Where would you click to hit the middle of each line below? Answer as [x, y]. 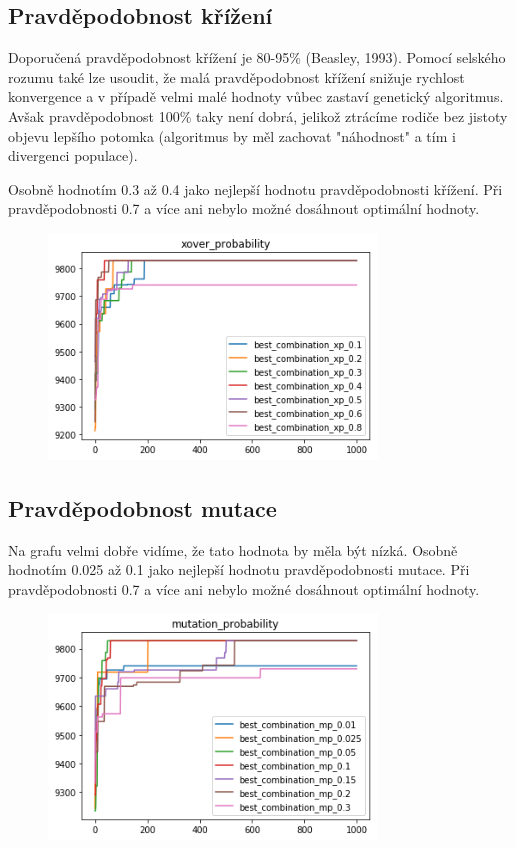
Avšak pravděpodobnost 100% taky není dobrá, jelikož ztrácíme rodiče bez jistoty [258, 115]
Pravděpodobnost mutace [142, 507]
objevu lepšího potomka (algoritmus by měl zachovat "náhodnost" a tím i [232, 135]
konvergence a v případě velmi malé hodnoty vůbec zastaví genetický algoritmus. [256, 96]
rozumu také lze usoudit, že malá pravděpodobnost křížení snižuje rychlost [236, 76]
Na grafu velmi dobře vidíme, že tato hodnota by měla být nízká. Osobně [233, 549]
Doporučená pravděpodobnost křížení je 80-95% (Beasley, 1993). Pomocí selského [257, 57]
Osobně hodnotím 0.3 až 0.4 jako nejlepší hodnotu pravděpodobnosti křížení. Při [255, 188]
